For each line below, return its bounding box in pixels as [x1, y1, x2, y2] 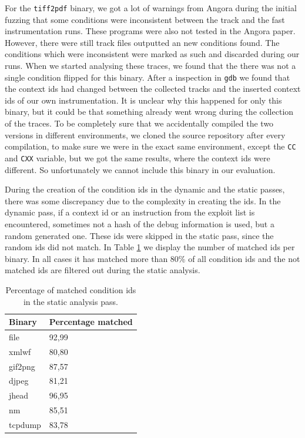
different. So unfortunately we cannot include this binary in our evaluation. [5, 163, 276, 175]
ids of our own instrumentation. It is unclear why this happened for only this [5, 94, 282, 106]
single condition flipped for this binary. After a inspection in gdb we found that [5, 71, 290, 83]
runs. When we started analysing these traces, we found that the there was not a [5, 59, 296, 72]
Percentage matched [49, 316, 133, 328]
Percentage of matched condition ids [5, 283, 136, 296]
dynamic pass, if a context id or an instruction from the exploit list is [5, 206, 255, 218]
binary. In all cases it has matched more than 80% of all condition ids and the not [5, 252, 300, 264]
